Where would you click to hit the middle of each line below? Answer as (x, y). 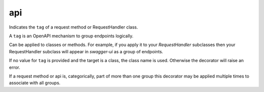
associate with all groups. (35, 83)
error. (15, 67)
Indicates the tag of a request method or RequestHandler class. (74, 27)
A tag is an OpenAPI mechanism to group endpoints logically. (71, 36)
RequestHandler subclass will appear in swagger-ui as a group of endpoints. (86, 51)
